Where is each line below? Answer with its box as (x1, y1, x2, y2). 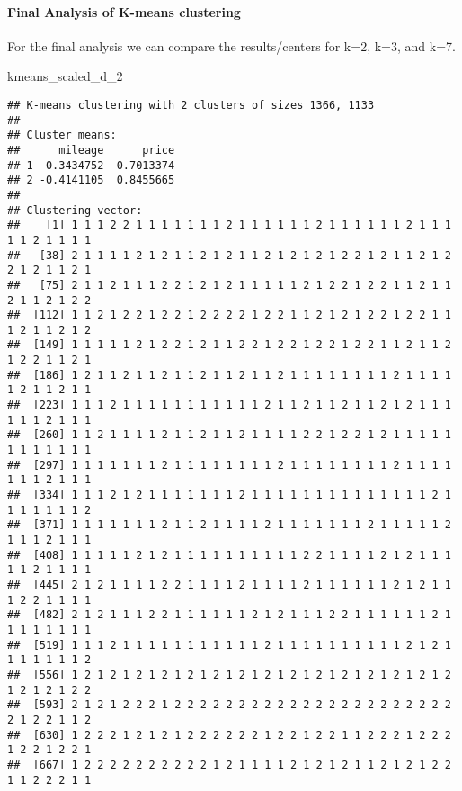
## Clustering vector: (7, 203, 143, 217)
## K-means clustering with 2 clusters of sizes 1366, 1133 (7, 98, 375, 112)
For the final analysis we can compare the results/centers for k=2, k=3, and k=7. (7, 36, 456, 55)
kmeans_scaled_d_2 (7, 67, 123, 85)
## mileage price (7, 143, 175, 157)
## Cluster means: (7, 129, 117, 142)
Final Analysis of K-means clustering (7, 2, 241, 21)
